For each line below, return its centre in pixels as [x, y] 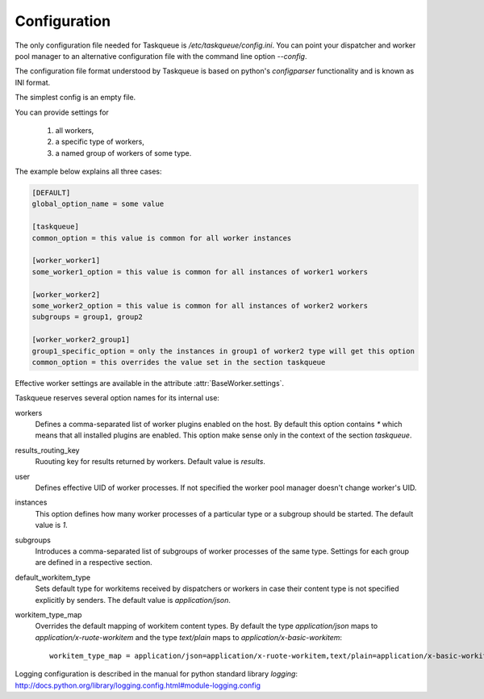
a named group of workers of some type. [123, 153]
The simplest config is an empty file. [75, 98]
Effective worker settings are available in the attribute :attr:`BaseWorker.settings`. [150, 383]
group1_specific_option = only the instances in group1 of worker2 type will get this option [223, 351]
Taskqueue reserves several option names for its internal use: [117, 398]
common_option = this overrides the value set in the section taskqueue [179, 362]
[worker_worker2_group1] [81, 340]
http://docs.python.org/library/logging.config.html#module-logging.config [138, 685]
